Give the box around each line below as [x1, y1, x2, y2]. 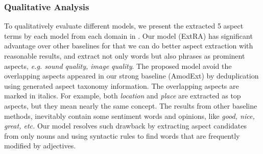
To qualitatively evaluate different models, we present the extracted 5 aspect [4, 20, 244, 31]
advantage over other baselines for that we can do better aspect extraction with [4, 40, 253, 51]
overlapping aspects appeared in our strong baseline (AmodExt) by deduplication [4, 70, 259, 81]
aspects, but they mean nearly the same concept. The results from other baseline [4, 100, 257, 111]
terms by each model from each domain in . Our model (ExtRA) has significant [4, 30, 253, 41]
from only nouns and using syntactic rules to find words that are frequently [4, 130, 240, 141]
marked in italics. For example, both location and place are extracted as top [4, 90, 241, 101]
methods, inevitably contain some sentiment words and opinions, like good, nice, [4, 110, 255, 121]
